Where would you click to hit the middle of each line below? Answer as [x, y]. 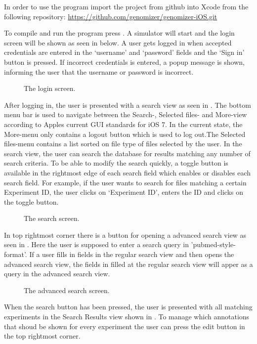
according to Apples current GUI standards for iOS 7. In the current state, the [123, 124]
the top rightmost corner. [42, 336]
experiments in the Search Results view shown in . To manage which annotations [127, 317]
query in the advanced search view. [57, 274]
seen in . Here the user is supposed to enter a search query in [96, 244]
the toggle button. [31, 201]
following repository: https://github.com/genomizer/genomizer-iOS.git [111, 16]
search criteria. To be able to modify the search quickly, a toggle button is [116, 163]
